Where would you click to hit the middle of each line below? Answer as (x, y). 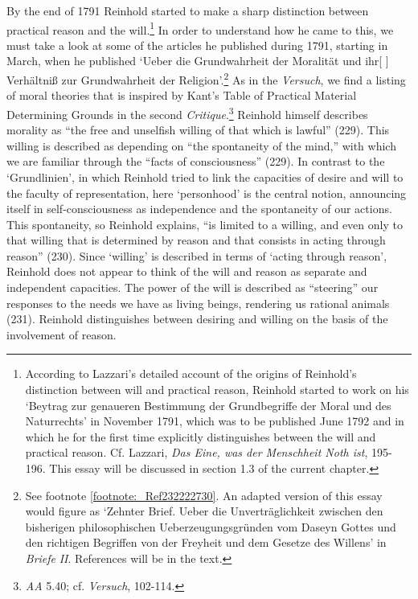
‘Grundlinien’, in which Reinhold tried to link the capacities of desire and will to (205, 176)
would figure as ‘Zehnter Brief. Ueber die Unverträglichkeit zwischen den (204, 511)
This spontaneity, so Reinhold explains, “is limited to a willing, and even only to (205, 224)
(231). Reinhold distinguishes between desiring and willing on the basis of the (197, 319)
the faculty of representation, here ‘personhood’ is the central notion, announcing (207, 193)
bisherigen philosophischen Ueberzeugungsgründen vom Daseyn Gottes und (211, 526)
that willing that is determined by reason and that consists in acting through (196, 240)
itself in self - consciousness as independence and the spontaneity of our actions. (199, 209)
